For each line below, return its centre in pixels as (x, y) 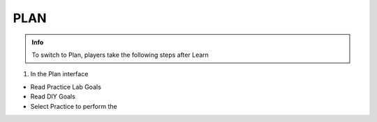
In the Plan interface (59, 74)
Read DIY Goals (53, 96)
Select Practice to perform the (74, 106)
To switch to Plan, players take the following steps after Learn (120, 55)
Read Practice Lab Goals (66, 87)
